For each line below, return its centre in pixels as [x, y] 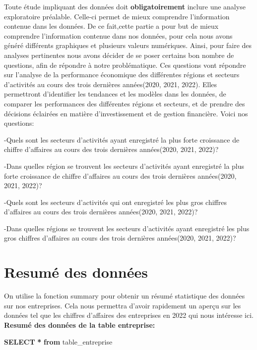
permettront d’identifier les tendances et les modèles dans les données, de [115, 94]
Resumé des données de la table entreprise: [80, 325]
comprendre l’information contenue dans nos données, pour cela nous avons [118, 35]
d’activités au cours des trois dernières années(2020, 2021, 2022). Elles [111, 84]
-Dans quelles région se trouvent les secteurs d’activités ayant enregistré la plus [124, 166]
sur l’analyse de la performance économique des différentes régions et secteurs [122, 75]
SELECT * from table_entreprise [58, 341]
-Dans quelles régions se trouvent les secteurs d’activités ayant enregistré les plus [127, 228]
